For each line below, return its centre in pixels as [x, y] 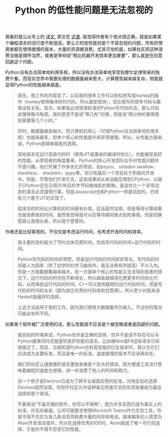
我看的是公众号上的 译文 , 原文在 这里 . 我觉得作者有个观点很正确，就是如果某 [83, 37]
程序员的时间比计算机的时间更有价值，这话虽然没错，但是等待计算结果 [90, 208]
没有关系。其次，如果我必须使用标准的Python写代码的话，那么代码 [90, 108]
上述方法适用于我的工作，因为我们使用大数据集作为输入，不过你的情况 [90, 307]
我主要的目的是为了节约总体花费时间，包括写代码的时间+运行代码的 [87, 242]
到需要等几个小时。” [37, 120]
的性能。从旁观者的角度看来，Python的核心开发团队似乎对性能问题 [86, 160]
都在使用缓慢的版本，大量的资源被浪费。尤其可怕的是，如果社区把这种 [86, 49]
